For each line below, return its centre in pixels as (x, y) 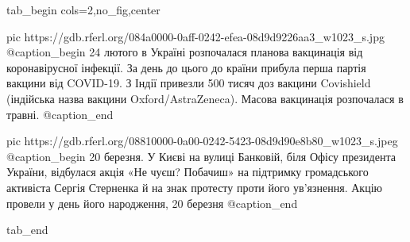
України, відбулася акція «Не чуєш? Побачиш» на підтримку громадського (188, 172)
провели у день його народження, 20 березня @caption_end (152, 203)
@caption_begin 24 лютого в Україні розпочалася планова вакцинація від (185, 52)
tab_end (27, 230)
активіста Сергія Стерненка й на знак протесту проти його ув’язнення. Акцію (194, 187)
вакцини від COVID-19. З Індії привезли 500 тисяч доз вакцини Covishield (189, 83)
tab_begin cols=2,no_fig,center (83, 10)
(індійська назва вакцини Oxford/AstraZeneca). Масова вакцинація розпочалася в (205, 98)
